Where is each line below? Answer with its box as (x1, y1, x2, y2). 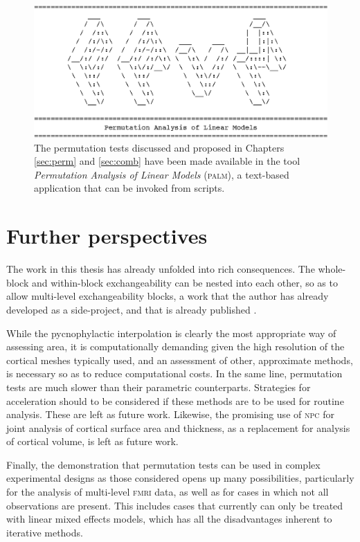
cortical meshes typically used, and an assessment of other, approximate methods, (6, 352, 353, 367)
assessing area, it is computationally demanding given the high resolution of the (6, 339, 345, 354)
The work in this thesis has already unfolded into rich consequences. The (6, 262, 315, 276)
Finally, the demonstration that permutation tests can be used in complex (6, 457, 321, 471)
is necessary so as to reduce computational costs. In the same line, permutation (6, 366, 343, 381)
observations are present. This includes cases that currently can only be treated (6, 498, 343, 512)
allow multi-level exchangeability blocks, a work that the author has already (6, 289, 329, 303)
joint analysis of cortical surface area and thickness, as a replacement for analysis (6, 420, 350, 435)
